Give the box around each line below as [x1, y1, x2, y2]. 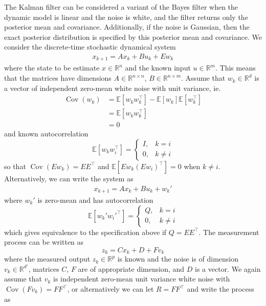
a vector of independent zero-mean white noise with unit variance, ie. [4, 82, 221, 93]
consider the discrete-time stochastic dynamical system [4, 41, 176, 52]
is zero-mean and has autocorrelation [37, 195, 153, 205]
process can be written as [4, 237, 84, 247]
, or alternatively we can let [67, 284, 154, 294]
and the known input [125, 62, 191, 73]
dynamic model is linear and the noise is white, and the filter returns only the [4, 11, 248, 22]
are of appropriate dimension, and [78, 263, 185, 274]
